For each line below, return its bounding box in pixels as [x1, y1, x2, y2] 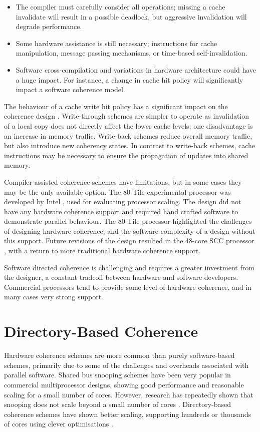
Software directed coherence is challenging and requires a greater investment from [4, 262, 254, 272]
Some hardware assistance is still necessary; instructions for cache [16, 38, 217, 48]
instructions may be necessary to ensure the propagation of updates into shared [4, 150, 248, 160]
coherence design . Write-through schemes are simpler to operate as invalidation [4, 111, 249, 121]
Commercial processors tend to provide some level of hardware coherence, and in [4, 281, 252, 292]
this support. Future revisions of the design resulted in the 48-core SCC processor [4, 235, 254, 246]
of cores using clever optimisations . [4, 418, 113, 429]
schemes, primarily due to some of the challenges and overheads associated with [4, 359, 249, 370]
